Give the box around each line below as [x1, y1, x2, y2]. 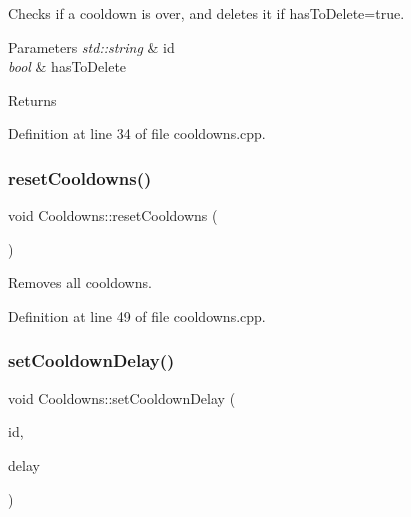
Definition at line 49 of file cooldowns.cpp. [8, 305, 266, 326]
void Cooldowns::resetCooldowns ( [8, 205, 218, 226]
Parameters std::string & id [8, 36, 175, 57]
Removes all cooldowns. [8, 272, 152, 293]
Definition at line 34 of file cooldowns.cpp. [8, 123, 266, 144]
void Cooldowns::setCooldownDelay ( [8, 387, 236, 408]
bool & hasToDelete [8, 56, 127, 77]
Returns [8, 89, 57, 110]
